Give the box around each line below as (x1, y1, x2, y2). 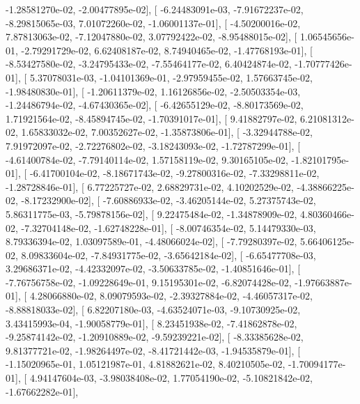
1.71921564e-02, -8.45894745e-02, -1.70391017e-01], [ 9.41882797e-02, (6, 111, 297, 125)
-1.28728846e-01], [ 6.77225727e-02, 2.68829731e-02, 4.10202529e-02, (6, 179, 294, 194)
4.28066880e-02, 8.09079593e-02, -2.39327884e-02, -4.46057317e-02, (29, 288, 313, 303)
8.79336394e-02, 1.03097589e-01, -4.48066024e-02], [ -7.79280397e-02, (6, 234, 297, 249)
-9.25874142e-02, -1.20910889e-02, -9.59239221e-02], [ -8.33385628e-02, (6, 329, 304, 344)
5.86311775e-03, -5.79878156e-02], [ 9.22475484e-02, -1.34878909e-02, (6, 206, 297, 221)
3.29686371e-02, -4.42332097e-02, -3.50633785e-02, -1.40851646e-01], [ (6, 261, 301, 276)
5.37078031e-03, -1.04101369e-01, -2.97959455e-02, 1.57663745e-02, (29, 70, 313, 84)
